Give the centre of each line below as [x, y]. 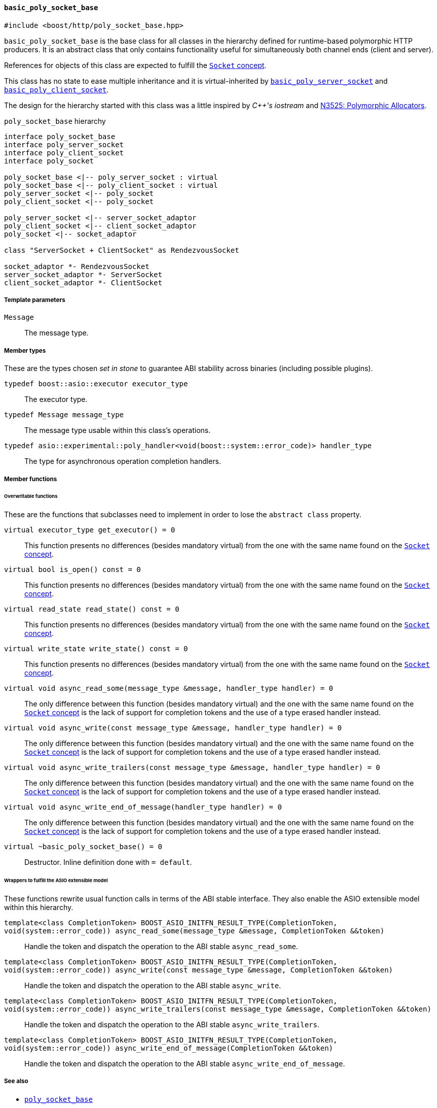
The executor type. [56, 399]
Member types [25, 350]
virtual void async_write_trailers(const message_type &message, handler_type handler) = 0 [192, 768]
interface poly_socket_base [60, 136]
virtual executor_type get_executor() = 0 [90, 530]
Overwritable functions [31, 496]
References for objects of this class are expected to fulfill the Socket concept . [135, 65]
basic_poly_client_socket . [57, 89]
